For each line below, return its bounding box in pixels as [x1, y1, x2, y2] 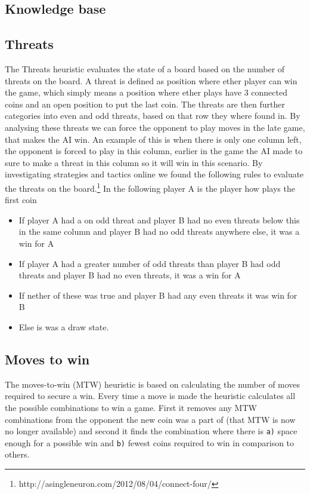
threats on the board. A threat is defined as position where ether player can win [5, 74, 297, 87]
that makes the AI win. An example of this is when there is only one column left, [5, 133, 302, 145]
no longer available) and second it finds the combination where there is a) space [5, 425, 297, 437]
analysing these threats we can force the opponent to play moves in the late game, [5, 121, 305, 133]
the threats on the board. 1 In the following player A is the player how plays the [5, 180, 295, 194]
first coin [5, 194, 37, 206]
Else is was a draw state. [18, 320, 109, 333]
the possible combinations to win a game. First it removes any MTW [5, 401, 257, 413]
